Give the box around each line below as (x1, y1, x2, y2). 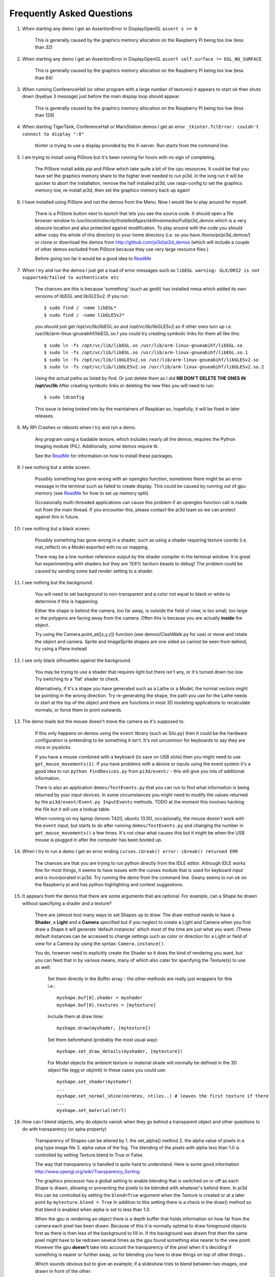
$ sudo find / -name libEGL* (44, 305, 117, 311)
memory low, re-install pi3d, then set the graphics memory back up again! (35, 187, 190, 194)
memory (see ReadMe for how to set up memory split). (35, 490, 150, 496)
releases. (35, 413, 54, 419)
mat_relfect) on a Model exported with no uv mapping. (35, 544, 149, 550)
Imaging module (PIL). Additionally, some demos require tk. (35, 443, 159, 450)
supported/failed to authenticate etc (22, 275, 119, 280)
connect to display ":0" (22, 131, 84, 137)
